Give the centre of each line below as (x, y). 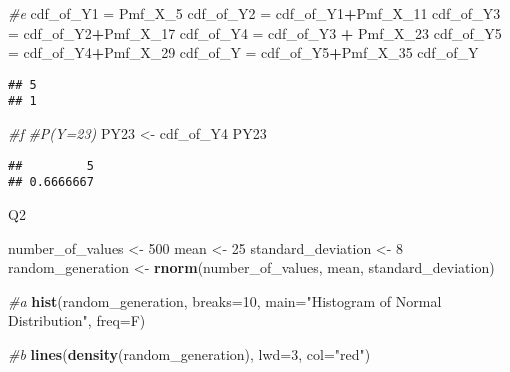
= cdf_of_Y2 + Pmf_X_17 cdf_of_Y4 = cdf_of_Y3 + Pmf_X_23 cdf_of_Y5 (255, 32)
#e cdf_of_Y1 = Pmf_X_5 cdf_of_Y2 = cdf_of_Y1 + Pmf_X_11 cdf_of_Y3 (254, 13)
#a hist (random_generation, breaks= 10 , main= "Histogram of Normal (225, 300)
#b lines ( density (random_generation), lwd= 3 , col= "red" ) (189, 353)
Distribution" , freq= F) (77, 320)
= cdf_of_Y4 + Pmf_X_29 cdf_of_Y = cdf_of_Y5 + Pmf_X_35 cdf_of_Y (243, 52)
